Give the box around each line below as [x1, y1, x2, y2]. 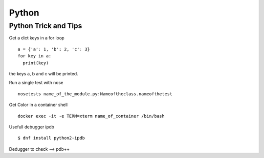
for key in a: [18, 53, 51, 59]
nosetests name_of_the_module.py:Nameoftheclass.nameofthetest [18, 91, 173, 97]
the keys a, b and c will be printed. [9, 70, 78, 76]
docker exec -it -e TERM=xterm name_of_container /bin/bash [18, 113, 165, 119]
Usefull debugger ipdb [9, 124, 55, 130]
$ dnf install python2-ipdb [18, 135, 85, 141]
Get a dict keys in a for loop [9, 35, 65, 41]
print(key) [22, 60, 49, 66]
